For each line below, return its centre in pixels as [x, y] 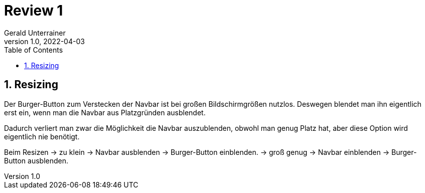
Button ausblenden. [36, 160]
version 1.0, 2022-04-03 [44, 41]
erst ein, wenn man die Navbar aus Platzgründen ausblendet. [105, 112]
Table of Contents [34, 50]
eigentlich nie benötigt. [42, 136]
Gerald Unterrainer [35, 33]
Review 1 [34, 11]
